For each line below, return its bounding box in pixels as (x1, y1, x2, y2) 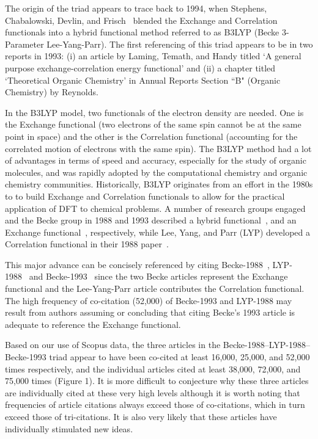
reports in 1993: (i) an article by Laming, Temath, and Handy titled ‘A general (5, 49, 301, 62)
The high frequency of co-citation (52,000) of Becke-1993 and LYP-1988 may (5, 294, 292, 307)
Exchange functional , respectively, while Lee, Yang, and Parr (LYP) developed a (5, 225, 310, 238)
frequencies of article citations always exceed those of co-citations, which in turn (5, 398, 305, 411)
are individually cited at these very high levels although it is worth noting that (5, 386, 300, 399)
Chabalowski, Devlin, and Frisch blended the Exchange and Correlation (5, 13, 278, 26)
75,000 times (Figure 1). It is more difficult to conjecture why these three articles (5, 374, 309, 387)
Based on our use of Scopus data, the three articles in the (5, 338, 221, 351)
